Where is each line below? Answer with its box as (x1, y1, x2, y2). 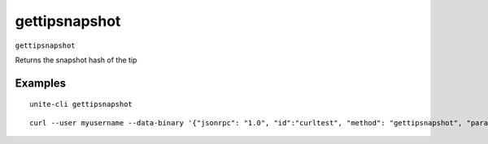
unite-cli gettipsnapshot (29, 100, 133, 109)
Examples (15, 76, 67, 90)
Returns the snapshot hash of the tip (15, 55, 137, 65)
